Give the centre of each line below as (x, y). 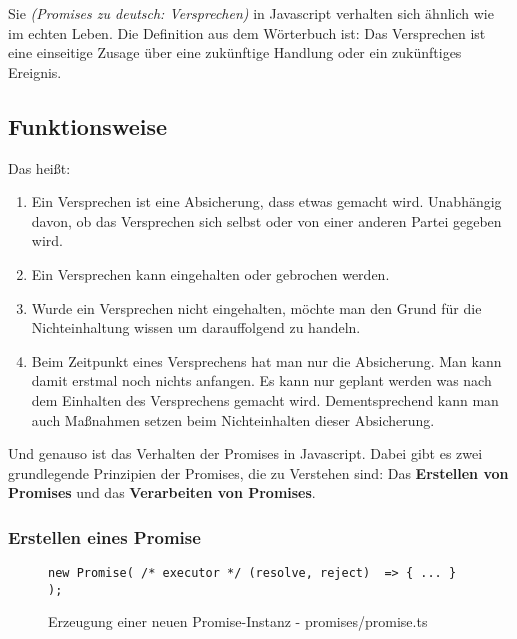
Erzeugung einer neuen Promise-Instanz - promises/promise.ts (238, 621)
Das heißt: (39, 167)
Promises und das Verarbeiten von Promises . (162, 492)
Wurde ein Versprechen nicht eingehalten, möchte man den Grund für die (256, 307)
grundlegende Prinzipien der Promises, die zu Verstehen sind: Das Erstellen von (258, 472)
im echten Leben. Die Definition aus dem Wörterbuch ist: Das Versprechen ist (247, 32)
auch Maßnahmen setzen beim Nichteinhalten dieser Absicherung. (233, 419)
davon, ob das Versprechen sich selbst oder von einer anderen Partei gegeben (266, 220)
